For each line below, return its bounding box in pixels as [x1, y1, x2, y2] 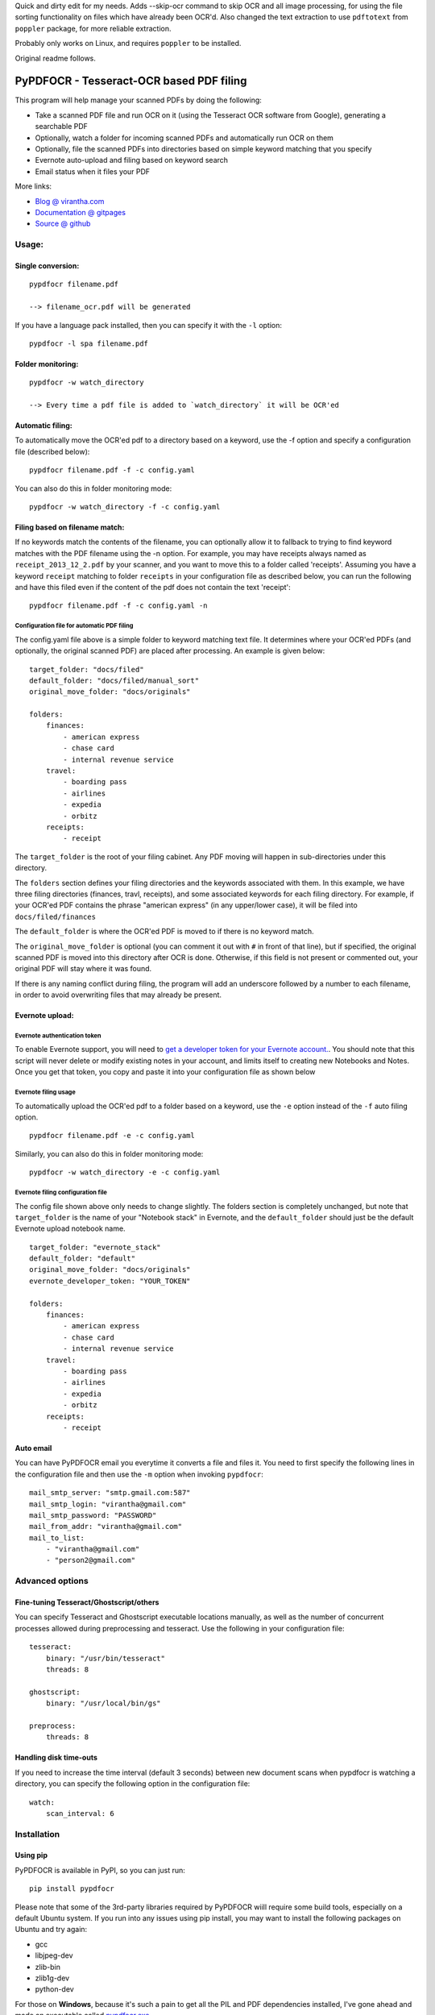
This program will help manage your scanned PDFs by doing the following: [14, 95, 262, 105]
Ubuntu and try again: [14, 1925, 88, 1934]
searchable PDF [35, 122, 89, 131]
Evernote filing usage [14, 1088, 76, 1096]
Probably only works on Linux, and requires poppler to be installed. [14, 39, 242, 48]
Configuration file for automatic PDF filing [14, 621, 134, 630]
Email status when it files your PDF [35, 166, 151, 177]
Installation [14, 1828, 60, 1839]
